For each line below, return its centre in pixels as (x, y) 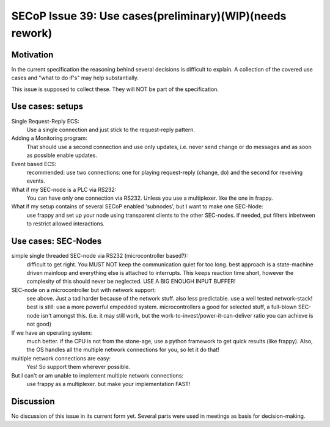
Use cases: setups (47, 107)
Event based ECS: (34, 164)
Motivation (32, 55)
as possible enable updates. (62, 155)
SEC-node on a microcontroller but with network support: (83, 290)
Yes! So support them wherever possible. (79, 367)
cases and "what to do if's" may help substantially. (75, 78)
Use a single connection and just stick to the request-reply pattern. (111, 130)
